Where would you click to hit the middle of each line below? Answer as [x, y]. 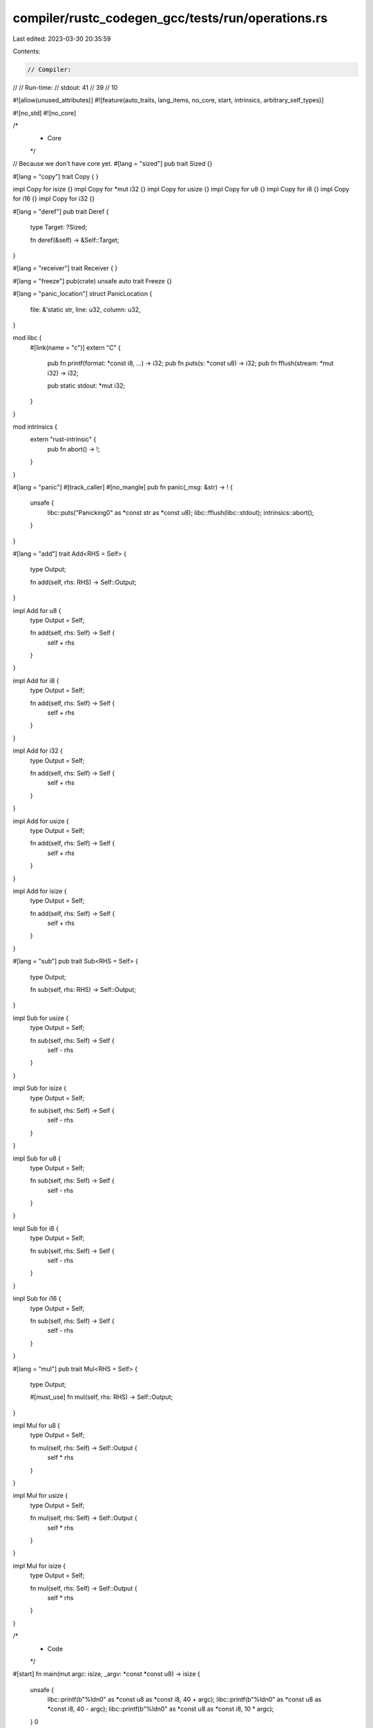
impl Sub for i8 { [36, 1228]
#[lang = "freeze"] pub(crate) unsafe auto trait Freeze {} [92, 281]
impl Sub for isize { [40, 1088]
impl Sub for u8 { [37, 1158]
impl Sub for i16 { [37, 1299]
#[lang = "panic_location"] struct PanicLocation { [83, 294]
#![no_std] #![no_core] [45, 113]
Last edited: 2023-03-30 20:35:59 [62, 39]
